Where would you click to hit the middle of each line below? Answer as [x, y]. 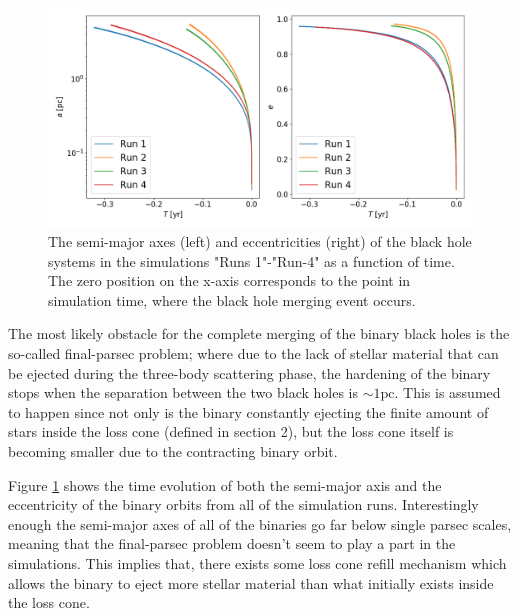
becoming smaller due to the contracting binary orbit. [173, 450]
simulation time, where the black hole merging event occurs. [232, 299]
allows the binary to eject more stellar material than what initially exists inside [251, 582]
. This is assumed [447, 392]
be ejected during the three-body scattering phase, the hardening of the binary [249, 372]
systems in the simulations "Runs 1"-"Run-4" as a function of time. [251, 260]
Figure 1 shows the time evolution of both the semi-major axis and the [225, 484]
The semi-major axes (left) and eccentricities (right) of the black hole [260, 241]
